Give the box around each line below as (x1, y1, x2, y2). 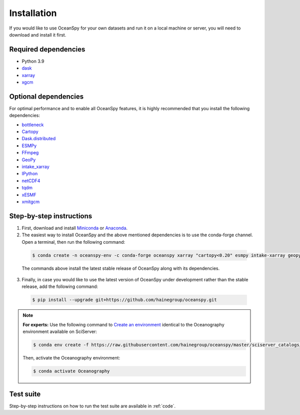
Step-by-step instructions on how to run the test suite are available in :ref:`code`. (9, 403, 176, 409)
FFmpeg (21, 150, 39, 156)
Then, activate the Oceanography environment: (22, 355, 120, 361)
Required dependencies (9, 45, 85, 54)
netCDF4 (21, 178, 40, 184)
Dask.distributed (21, 136, 56, 142)
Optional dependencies (9, 92, 84, 101)
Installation (9, 8, 57, 19)
